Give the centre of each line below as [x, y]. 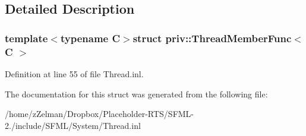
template [26, 38]
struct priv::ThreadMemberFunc [212, 38]
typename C [90, 38]
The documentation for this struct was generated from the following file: [136, 94]
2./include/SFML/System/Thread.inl [73, 125]
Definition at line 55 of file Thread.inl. [74, 73]
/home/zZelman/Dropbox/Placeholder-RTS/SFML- [100, 114]
